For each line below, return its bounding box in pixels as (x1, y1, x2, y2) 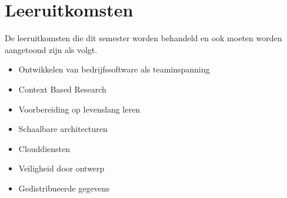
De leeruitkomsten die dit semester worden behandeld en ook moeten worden (5, 32, 282, 44)
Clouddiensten (18, 142, 71, 154)
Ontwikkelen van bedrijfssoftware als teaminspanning (18, 63, 210, 75)
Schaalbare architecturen (18, 123, 108, 135)
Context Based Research (18, 82, 106, 95)
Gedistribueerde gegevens (18, 181, 110, 194)
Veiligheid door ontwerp (18, 162, 105, 174)
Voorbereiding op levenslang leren (18, 103, 141, 115)
